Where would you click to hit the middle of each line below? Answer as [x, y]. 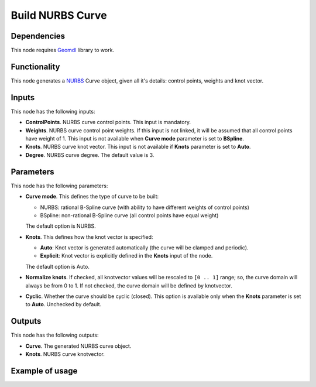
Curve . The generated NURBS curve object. [78, 346]
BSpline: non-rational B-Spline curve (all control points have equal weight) [129, 215]
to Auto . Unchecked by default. [63, 304]
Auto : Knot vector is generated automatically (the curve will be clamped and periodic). [144, 248]
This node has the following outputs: [55, 335]
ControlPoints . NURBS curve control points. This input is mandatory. [108, 122]
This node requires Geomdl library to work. [62, 50]
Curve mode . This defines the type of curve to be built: [92, 197]
